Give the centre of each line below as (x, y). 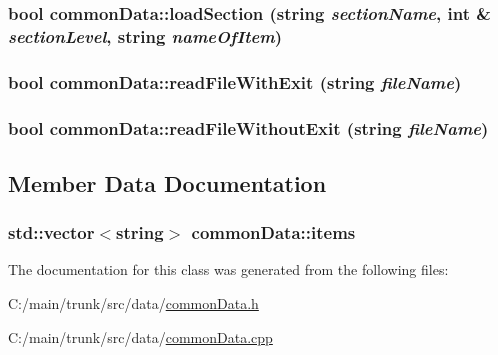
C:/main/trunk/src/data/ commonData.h (133, 303)
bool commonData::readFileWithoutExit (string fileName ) (248, 127)
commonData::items (273, 232)
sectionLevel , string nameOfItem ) (145, 35)
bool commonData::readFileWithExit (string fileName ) (235, 81)
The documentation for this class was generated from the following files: (228, 269)
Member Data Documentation (167, 182)
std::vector (51, 232)
